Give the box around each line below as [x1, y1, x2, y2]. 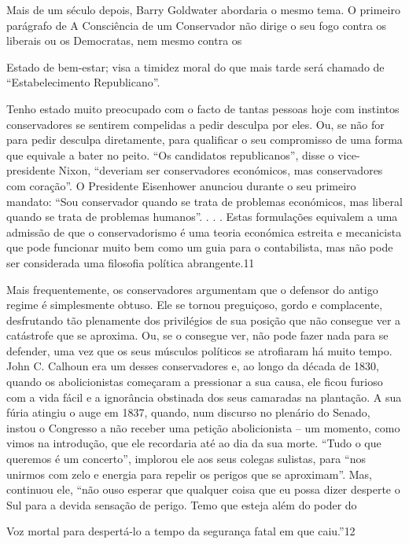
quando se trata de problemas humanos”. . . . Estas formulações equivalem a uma [6, 208, 398, 225]
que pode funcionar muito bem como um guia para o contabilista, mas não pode [6, 239, 393, 255]
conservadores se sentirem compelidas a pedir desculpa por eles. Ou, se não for [6, 116, 385, 132]
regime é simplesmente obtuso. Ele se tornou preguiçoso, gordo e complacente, [6, 296, 383, 313]
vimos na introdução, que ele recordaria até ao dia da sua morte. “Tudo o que [6, 435, 381, 451]
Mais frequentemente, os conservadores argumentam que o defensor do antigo [6, 281, 378, 297]
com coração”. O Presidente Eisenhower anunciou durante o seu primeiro [6, 177, 356, 193]
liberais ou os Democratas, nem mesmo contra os [6, 32, 242, 49]
